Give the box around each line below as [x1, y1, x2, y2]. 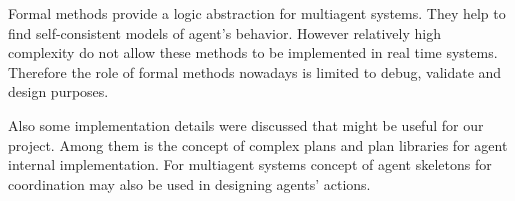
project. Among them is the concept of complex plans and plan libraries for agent [8, 134, 508, 155]
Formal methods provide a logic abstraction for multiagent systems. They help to [8, 3, 506, 23]
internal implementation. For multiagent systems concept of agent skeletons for [8, 154, 492, 175]
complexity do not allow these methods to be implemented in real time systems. [8, 42, 498, 63]
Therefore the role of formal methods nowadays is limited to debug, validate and [8, 61, 502, 82]
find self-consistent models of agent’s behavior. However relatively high [8, 22, 441, 43]
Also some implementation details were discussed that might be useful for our [8, 114, 484, 135]
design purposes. [8, 81, 109, 102]
